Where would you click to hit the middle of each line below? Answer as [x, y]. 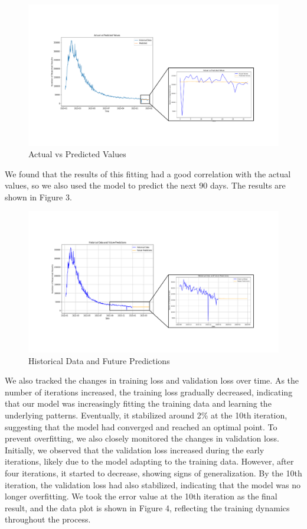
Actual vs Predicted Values [77, 154]
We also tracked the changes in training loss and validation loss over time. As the [152, 380]
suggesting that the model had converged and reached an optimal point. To [141, 426]
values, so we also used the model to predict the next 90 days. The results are [145, 185]
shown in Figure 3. [38, 197]
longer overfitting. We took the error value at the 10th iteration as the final [141, 496]
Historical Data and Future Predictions [99, 360]
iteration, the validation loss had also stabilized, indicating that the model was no [153, 484]
